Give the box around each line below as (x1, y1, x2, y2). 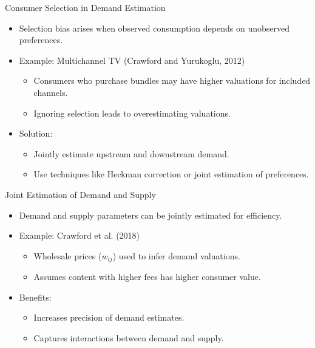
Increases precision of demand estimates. (33, 311, 185, 324)
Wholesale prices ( (33, 249, 102, 262)
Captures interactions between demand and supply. (33, 331, 224, 344)
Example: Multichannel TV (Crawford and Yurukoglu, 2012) (19, 53, 245, 66)
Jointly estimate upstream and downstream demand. (33, 147, 229, 160)
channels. (33, 86, 68, 98)
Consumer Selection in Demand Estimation (5, 1, 166, 13)
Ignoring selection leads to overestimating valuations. (33, 106, 231, 119)
